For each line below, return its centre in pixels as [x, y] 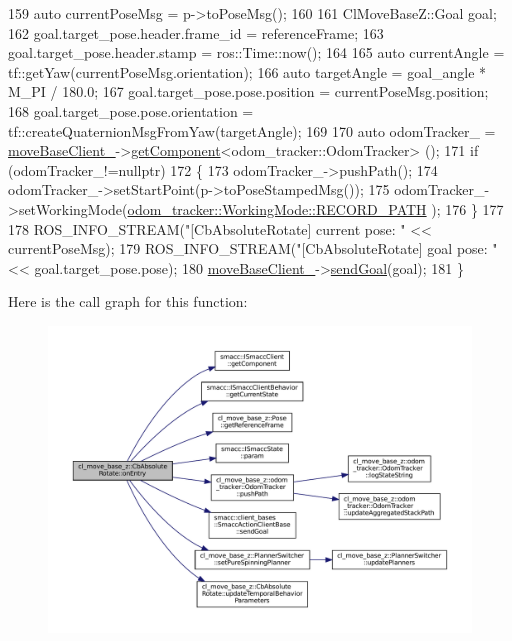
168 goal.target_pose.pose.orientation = [131, 110]
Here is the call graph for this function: [128, 301]
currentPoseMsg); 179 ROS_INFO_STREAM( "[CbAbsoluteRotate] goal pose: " [253, 248]
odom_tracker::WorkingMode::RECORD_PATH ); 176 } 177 [315, 208]
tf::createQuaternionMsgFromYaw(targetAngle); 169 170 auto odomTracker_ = [252, 130]
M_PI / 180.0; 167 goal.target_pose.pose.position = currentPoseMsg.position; [248, 91]
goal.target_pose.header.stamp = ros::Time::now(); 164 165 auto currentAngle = [256, 52]
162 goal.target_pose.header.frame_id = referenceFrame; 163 [196, 32]
